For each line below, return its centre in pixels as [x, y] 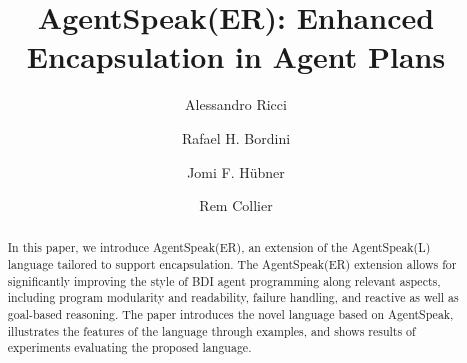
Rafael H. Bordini [236, 137]
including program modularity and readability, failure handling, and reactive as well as [233, 297]
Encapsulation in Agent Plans [236, 56]
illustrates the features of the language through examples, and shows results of [211, 330]
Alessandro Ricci [236, 104]
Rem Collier [236, 205]
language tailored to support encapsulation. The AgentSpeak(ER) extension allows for [232, 264]
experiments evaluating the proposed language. [129, 347]
